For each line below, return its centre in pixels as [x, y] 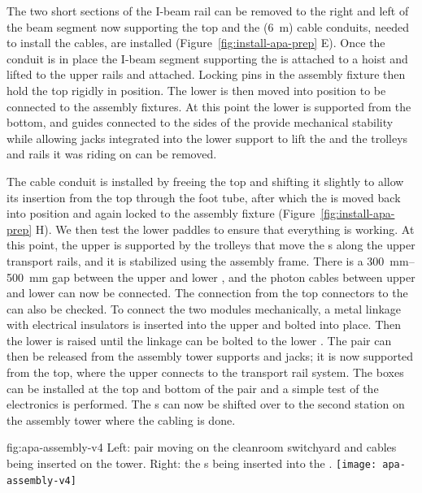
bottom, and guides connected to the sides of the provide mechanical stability [200, 122]
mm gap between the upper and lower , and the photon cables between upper [222, 277]
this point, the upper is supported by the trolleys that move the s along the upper [211, 245]
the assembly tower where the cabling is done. [121, 419]
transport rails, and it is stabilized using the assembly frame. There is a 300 [196, 260]
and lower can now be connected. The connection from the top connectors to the [207, 293]
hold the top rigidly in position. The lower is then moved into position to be [196, 90]
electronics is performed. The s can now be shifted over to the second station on [206, 404]
